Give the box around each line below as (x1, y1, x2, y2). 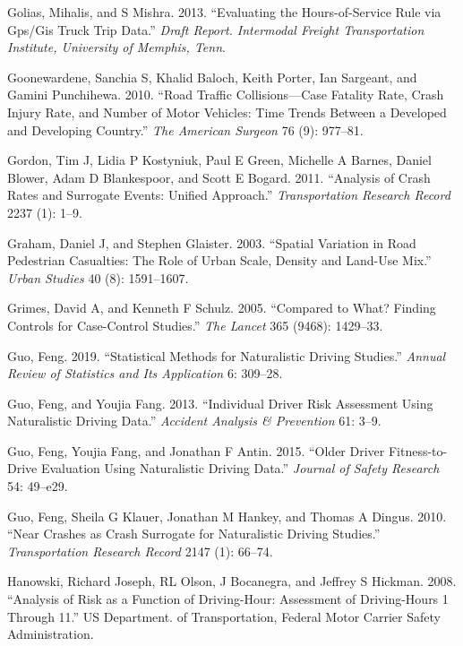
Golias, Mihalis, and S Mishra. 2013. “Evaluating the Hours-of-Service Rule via (7, 3, 442, 21)
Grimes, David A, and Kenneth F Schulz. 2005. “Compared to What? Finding (7, 298, 436, 317)
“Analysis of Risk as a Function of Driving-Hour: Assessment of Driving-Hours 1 (7, 590, 449, 608)
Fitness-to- (388, 441, 448, 460)
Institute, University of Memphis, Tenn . (7, 38, 226, 56)
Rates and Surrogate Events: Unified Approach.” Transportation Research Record (7, 185, 450, 204)
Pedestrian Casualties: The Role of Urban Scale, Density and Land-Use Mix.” (7, 251, 432, 270)
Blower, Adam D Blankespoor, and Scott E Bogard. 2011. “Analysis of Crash (7, 168, 431, 186)
